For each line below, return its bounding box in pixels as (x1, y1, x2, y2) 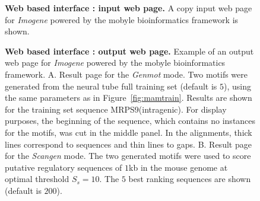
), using (224, 79, 251, 92)
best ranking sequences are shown (128, 173, 251, 185)
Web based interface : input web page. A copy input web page (5, 2, 252, 14)
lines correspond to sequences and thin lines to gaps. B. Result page (5, 138, 252, 150)
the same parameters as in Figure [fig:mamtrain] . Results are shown (5, 91, 252, 104)
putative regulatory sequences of (5, 161, 122, 173)
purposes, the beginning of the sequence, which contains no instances (5, 114, 256, 127)
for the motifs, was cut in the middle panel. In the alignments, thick (5, 126, 252, 138)
